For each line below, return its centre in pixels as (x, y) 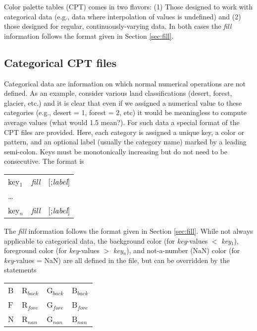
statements (20, 270)
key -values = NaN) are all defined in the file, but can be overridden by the (117, 260)
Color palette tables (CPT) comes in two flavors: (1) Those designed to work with (128, 6)
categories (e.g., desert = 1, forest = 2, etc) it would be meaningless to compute (126, 112)
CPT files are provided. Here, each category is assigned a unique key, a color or (124, 132)
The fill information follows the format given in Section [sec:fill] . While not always (128, 231)
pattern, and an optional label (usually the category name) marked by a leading (125, 142)
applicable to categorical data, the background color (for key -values (106, 240)
